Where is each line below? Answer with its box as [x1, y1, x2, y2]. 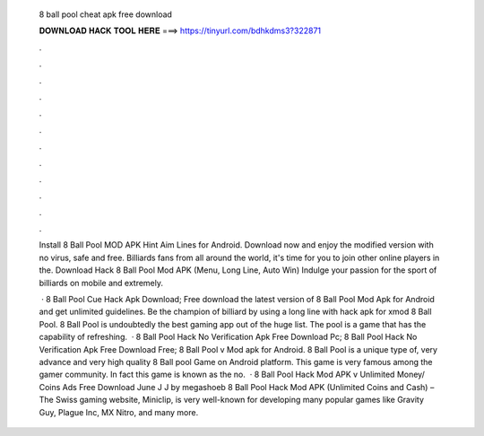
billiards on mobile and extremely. [39, 277, 164, 288]
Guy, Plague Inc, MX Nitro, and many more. [39, 406, 199, 417]
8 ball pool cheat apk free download [39, 9, 172, 20]
